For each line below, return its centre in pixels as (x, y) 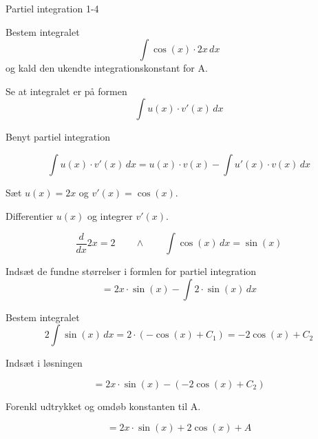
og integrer (110, 215)
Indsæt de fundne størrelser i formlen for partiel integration (131, 271)
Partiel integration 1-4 (52, 8)
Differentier (30, 215)
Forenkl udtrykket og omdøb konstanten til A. (103, 406)
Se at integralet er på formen (66, 91)
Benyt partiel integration (58, 137)
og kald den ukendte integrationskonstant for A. (107, 68)
